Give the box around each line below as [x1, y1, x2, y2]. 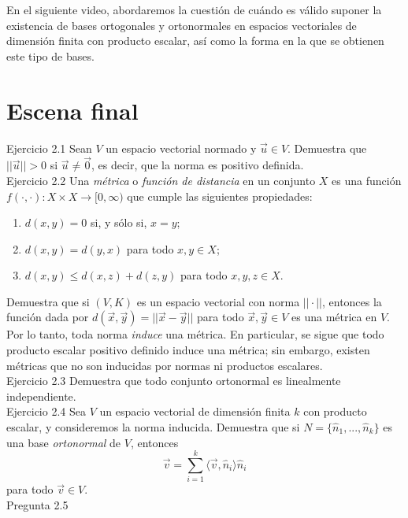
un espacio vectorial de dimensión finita [99, 403, 291, 420]
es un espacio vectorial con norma [136, 293, 300, 309]
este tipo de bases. [6, 47, 95, 64]
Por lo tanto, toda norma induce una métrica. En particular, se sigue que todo [6, 326, 384, 342]
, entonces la [321, 293, 382, 309]
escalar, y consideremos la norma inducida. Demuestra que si [6, 419, 300, 435]
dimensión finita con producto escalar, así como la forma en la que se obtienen [6, 32, 384, 49]
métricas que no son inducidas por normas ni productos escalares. [6, 357, 323, 373]
